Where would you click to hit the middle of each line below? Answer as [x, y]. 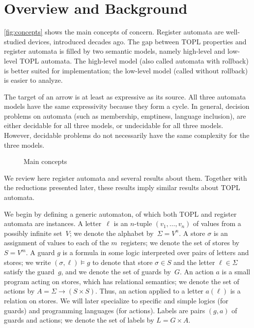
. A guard [40, 252]
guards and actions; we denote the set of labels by [79, 320]
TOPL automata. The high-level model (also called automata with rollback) [134, 60]
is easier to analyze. [33, 80]
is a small [236, 272]
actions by [19, 291]
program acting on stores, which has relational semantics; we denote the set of [122, 281]
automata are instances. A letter [53, 223]
